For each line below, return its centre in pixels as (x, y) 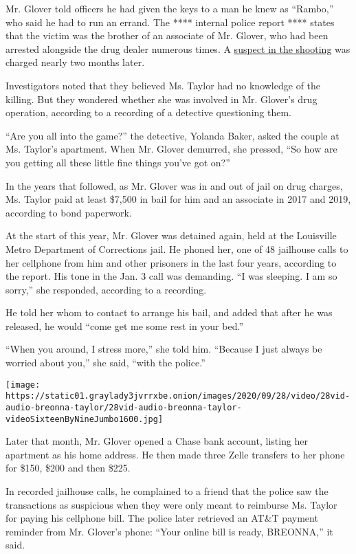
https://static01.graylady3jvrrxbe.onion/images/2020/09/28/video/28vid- (178, 396)
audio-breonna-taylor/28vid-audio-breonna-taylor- (124, 407)
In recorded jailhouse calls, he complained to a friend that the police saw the (167, 491)
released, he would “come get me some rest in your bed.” (124, 325)
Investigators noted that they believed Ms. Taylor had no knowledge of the (163, 85)
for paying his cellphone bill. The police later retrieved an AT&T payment (162, 518)
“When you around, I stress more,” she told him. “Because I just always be (164, 349)
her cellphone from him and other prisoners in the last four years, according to (171, 262)
